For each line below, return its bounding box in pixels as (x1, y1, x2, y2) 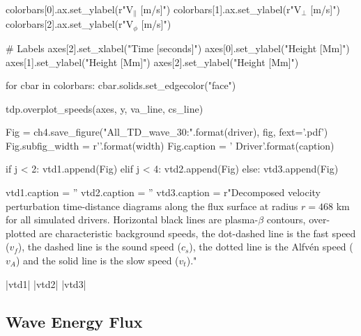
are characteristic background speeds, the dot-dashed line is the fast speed (39, 225, 356, 240)
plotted (6, 225, 36, 240)
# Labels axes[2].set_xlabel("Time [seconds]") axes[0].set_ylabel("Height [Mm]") (6, 40, 350, 55)
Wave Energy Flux (6, 310, 143, 332)
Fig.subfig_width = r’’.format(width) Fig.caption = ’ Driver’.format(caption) (6, 138, 335, 152)
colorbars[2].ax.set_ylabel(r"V (6, 17, 134, 31)
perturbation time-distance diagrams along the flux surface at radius (6, 198, 298, 213)
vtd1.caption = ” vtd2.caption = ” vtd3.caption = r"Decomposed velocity (6, 185, 321, 200)
